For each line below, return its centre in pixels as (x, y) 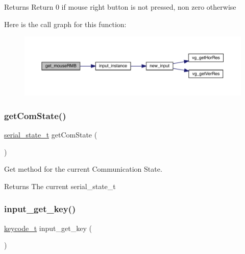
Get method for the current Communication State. (83, 169)
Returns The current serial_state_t (60, 186)
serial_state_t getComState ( (51, 134)
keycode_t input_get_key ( (48, 228)
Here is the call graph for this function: (65, 24)
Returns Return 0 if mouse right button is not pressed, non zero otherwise (120, 7)
